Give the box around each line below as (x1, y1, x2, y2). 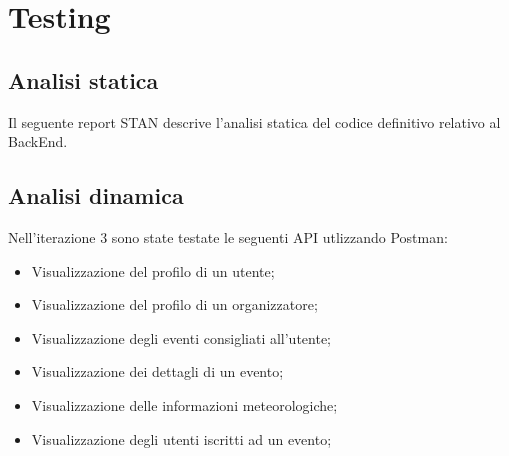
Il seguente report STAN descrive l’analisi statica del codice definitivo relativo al (8, 111, 501, 132)
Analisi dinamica (8, 180, 184, 211)
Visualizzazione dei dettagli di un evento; (31, 361, 284, 382)
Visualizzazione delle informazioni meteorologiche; (31, 394, 338, 415)
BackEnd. (8, 131, 68, 152)
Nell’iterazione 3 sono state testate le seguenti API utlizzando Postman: (8, 226, 448, 247)
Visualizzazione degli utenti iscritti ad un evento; (31, 428, 332, 449)
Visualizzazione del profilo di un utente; (31, 260, 275, 281)
